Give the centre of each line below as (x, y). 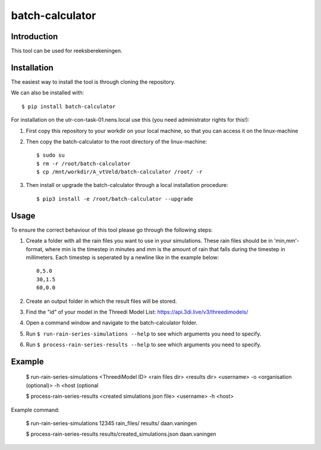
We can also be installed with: (48, 93)
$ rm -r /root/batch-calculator (84, 164)
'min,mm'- (287, 241)
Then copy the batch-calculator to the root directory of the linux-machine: (117, 141)
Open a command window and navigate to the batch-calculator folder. (112, 323)
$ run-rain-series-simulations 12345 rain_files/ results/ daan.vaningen (111, 423)
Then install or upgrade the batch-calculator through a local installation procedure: (127, 185)
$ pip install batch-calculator (69, 106)
